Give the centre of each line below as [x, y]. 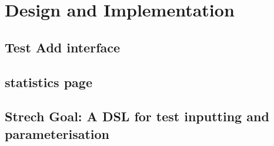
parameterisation [57, 133]
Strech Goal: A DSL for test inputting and [137, 116]
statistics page [49, 82]
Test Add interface [63, 47]
